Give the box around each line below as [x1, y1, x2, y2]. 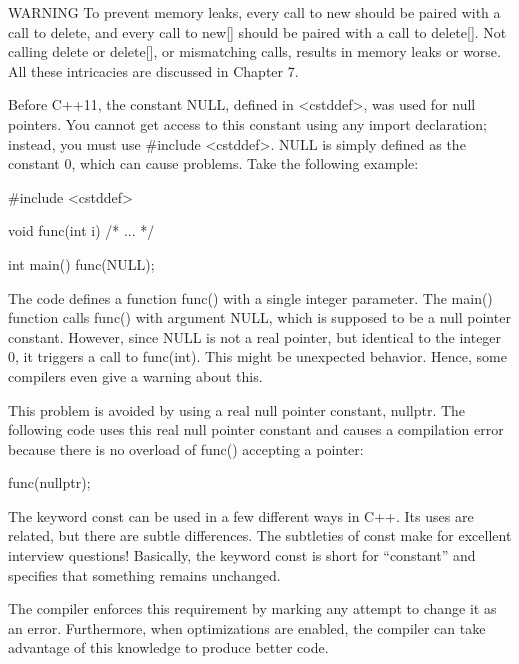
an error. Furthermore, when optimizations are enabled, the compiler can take [8, 617, 486, 638]
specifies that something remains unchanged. [8, 564, 281, 585]
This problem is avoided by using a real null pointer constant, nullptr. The [8, 399, 466, 420]
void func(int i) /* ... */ [8, 220, 155, 241]
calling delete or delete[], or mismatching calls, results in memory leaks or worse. [8, 41, 501, 62]
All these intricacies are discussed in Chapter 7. [8, 60, 299, 81]
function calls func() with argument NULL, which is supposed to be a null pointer [8, 307, 511, 328]
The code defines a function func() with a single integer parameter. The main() [8, 287, 493, 308]
